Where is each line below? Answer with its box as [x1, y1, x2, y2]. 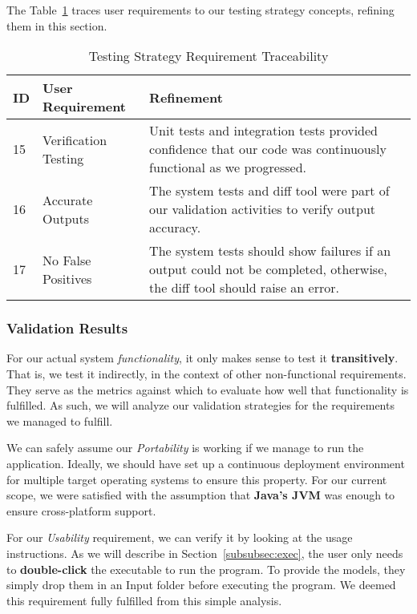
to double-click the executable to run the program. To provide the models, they [6, 560, 406, 577]
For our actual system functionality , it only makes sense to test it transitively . [6, 349, 399, 366]
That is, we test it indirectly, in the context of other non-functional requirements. [6, 366, 407, 382]
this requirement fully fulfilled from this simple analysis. [6, 592, 282, 608]
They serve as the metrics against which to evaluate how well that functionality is [6, 381, 409, 398]
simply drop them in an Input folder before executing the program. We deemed [6, 576, 396, 593]
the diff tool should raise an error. [149, 278, 339, 297]
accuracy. [149, 218, 201, 237]
